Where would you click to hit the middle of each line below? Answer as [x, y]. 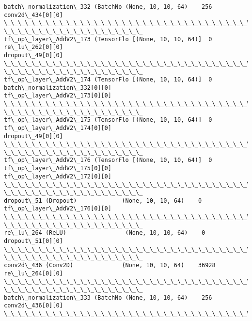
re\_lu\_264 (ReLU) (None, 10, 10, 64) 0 [105, 233]
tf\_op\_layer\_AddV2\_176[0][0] [58, 209]
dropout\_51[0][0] [33, 241]
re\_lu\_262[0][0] [33, 47]
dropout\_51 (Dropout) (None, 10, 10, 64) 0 [103, 201]
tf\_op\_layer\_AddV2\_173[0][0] [58, 96]
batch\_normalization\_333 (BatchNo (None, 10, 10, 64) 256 [108, 297]
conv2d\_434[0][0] [33, 15]
